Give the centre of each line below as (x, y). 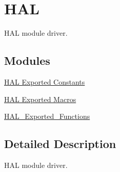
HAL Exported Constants (45, 81)
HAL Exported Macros (40, 99)
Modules (27, 60)
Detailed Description (60, 144)
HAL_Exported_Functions (47, 116)
